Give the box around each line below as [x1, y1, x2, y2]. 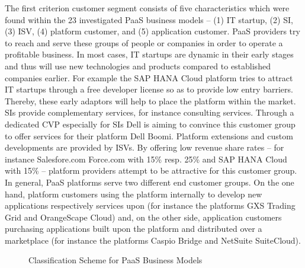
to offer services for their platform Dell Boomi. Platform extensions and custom [5, 129, 293, 142]
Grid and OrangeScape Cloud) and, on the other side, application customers [5, 210, 282, 223]
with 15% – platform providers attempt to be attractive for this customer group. [5, 164, 297, 177]
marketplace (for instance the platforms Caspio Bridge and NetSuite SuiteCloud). [5, 234, 301, 246]
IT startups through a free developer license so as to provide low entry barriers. [5, 83, 293, 95]
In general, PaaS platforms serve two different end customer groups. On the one [5, 176, 294, 188]
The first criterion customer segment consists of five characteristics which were [5, 2, 290, 14]
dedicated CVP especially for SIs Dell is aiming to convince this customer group [5, 117, 296, 130]
